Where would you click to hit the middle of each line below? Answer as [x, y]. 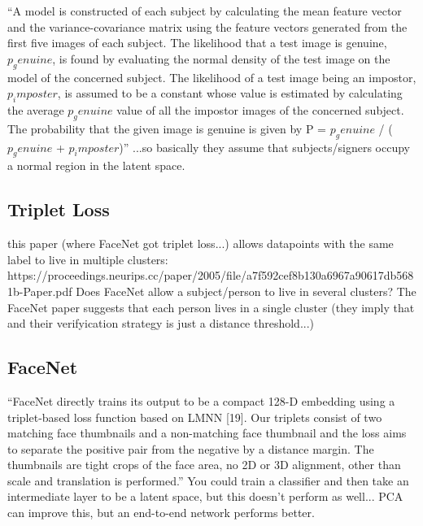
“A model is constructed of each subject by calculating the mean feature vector [205, 11]
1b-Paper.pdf [40, 291]
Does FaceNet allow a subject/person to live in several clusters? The [246, 291]
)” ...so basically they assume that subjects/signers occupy [264, 147]
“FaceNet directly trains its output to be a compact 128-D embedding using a [201, 400]
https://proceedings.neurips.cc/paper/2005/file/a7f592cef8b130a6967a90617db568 [211, 275]
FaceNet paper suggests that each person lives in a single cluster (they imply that [211, 307]
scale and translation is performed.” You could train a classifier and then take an [208, 480]
